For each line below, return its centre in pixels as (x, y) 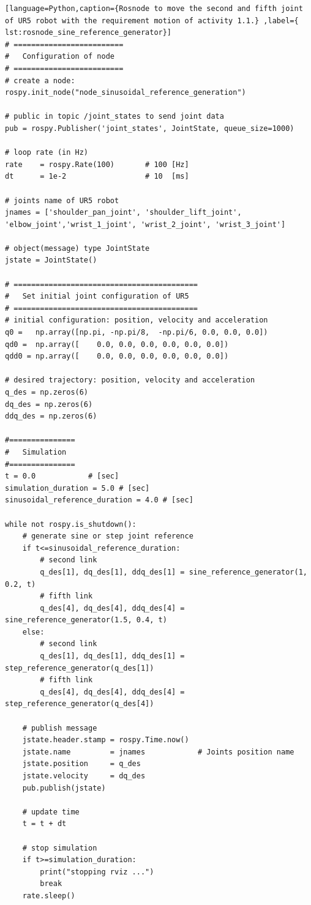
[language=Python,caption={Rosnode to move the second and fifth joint (154, 9)
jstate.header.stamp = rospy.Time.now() (106, 740)
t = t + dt (44, 824)
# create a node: (40, 80)
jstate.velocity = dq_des (84, 776)
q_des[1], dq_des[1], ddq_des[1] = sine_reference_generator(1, (174, 572)
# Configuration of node (60, 57)
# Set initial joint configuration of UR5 (97, 296)
